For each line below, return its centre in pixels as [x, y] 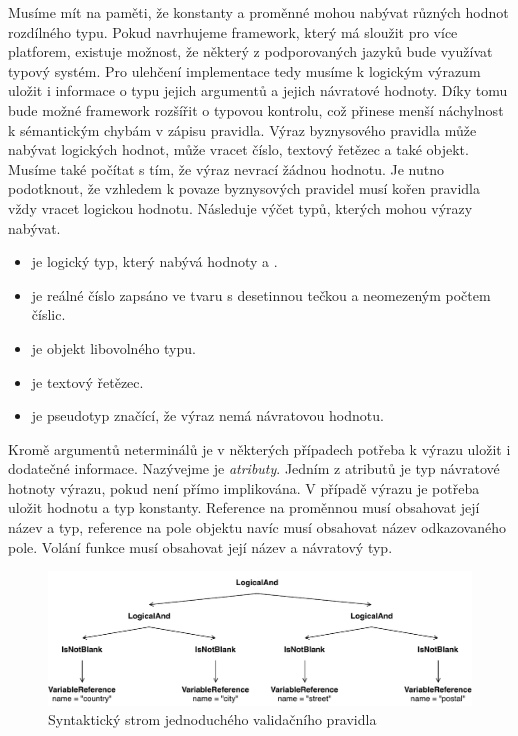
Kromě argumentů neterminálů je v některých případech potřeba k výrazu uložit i [259, 448]
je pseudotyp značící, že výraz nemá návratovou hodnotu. [207, 415]
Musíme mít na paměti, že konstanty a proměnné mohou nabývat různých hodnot [258, 12]
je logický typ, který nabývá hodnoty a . [154, 261]
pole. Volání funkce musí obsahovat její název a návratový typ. [200, 546]
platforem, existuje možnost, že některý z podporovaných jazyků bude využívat [250, 51]
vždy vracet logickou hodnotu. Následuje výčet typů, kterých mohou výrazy [240, 207]
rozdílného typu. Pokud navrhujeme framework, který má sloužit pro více [233, 31]
